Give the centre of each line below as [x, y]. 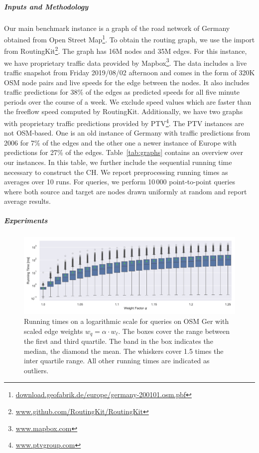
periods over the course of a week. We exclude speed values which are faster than [128, 101]
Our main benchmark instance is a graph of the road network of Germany [117, 28]
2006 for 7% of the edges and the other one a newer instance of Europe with [120, 142]
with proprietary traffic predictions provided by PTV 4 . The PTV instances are [124, 122]
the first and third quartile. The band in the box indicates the [119, 341]
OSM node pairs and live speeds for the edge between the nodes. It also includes [127, 82]
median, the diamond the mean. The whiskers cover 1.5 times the [124, 351]
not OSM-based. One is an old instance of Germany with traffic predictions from [127, 133]
